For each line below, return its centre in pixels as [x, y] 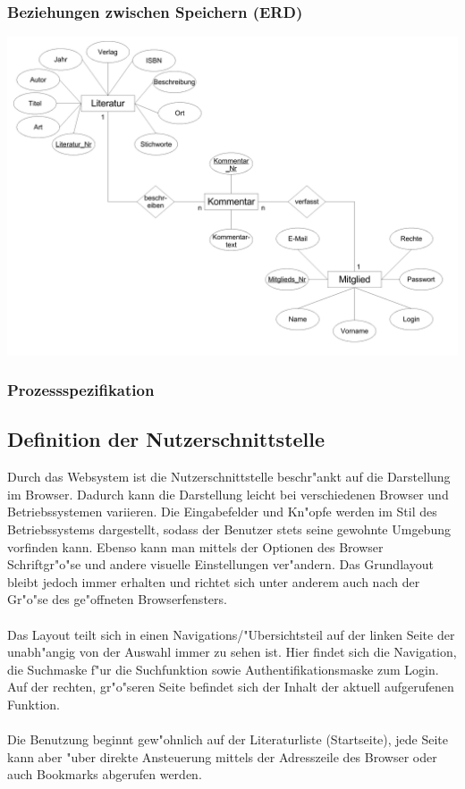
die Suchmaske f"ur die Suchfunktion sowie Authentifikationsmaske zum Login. [223, 669]
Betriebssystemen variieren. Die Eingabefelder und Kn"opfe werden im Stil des [222, 512]
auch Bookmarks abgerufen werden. [105, 774]
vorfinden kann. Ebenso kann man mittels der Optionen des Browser [195, 546]
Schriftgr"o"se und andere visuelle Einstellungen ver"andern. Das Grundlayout [220, 564]
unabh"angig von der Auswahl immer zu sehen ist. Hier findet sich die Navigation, [232, 652]
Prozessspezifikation [81, 390]
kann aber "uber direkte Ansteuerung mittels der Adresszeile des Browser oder [222, 756]
